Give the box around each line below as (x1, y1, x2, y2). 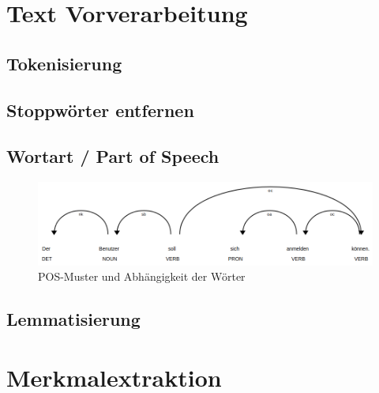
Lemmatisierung (6, 307, 141, 331)
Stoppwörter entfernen (6, 97, 194, 122)
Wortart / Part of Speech (6, 144, 220, 168)
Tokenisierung (6, 51, 122, 75)
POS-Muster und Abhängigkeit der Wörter (38, 268, 246, 285)
